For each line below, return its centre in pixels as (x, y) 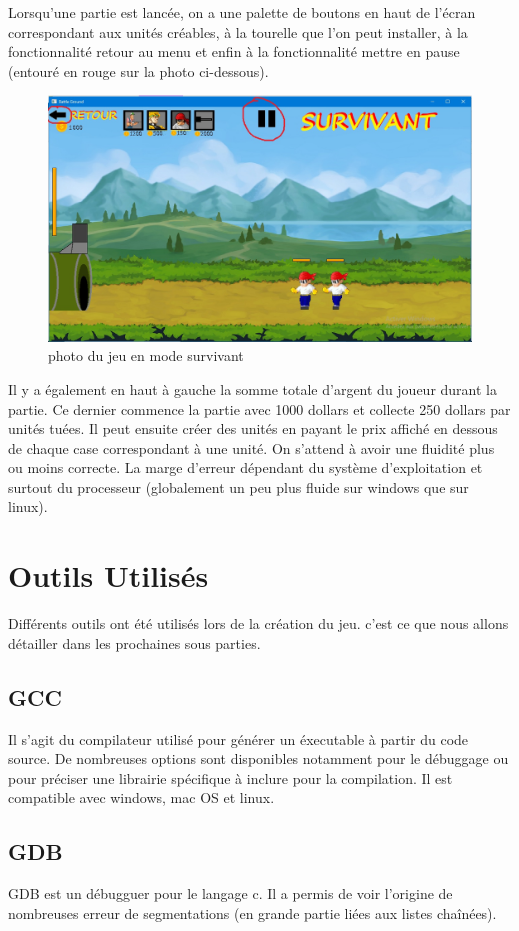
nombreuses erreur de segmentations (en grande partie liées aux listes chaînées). (252, 912)
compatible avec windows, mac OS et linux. (141, 797)
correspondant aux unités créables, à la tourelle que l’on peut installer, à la (238, 31)
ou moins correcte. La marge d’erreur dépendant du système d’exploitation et (245, 467)
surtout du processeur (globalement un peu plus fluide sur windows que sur (238, 486)
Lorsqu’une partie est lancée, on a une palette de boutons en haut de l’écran (242, 12)
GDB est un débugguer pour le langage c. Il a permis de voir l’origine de (230, 893)
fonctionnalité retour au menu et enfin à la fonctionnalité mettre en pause (234, 51)
